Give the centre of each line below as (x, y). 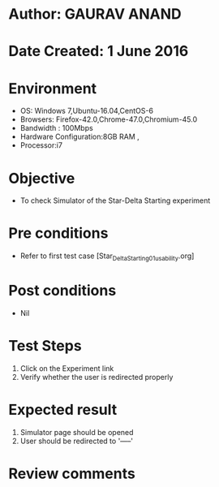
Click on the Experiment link (67, 368)
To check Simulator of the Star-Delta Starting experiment (115, 200)
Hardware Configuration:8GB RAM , (79, 137)
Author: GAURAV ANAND (95, 14)
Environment (53, 88)
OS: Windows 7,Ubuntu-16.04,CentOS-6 (87, 111)
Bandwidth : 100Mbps (56, 128)
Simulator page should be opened (77, 432)
